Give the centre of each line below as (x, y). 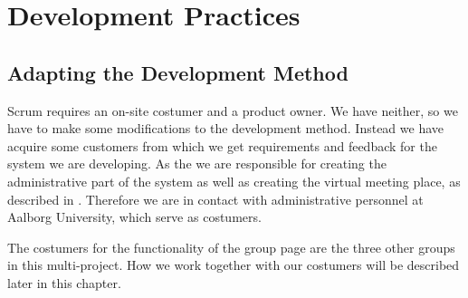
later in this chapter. (64, 282)
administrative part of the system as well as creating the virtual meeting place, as (234, 181)
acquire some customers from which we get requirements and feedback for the (222, 145)
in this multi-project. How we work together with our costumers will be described (234, 265)
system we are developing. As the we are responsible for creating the (197, 163)
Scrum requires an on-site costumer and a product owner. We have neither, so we (233, 110)
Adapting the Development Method (178, 72)
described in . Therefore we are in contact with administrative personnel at (215, 199)
